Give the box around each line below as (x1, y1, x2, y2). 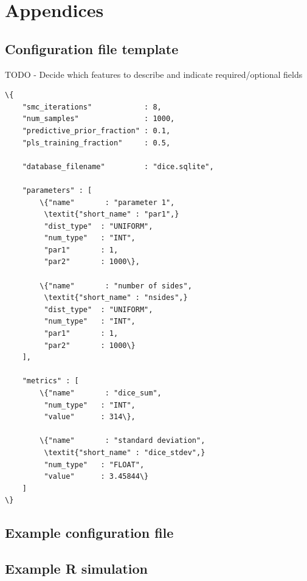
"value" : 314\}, (44, 412, 136, 422)
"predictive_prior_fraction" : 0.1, (22, 126, 171, 135)
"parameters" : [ (22, 186, 92, 195)
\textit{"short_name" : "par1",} (44, 210, 179, 219)
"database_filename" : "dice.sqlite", (22, 162, 214, 171)
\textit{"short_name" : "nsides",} (44, 293, 188, 302)
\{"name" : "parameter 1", (40, 198, 175, 207)
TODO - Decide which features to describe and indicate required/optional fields (5, 68, 303, 80)
